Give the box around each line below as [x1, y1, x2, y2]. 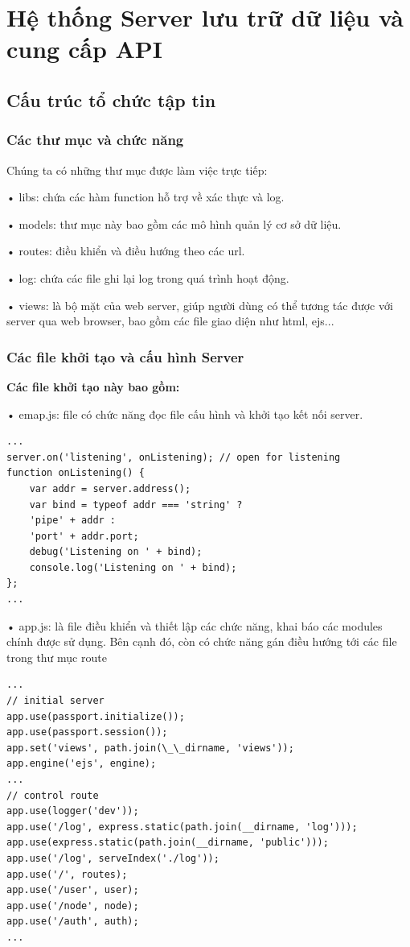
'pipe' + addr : [29, 515, 117, 527]
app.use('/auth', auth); [6, 916, 139, 928]
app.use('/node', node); [6, 899, 139, 912]
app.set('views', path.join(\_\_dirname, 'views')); [6, 742, 294, 754]
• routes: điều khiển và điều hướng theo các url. [6, 242, 245, 259]
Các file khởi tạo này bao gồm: [6, 378, 180, 395]
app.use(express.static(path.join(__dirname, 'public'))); [6, 837, 329, 849]
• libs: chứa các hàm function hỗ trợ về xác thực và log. [6, 188, 285, 205]
